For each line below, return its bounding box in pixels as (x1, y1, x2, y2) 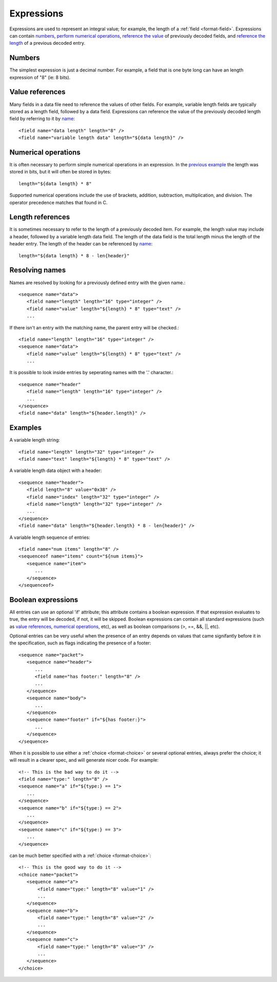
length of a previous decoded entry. (9, 40, 86, 46)
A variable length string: (9, 437, 60, 443)
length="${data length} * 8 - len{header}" (18, 253, 130, 258)
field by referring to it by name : (9, 116, 75, 122)
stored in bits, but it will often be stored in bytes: (9, 169, 111, 175)
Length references (9, 213, 70, 221)
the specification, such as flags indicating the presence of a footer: (9, 640, 151, 646)
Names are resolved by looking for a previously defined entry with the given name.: (9, 279, 186, 286)
